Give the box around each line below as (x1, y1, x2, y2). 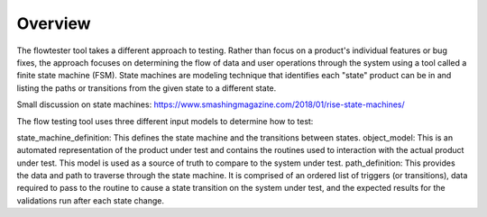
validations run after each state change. (16, 194, 164, 206)
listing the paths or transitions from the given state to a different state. (16, 82, 277, 94)
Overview (16, 14, 91, 33)
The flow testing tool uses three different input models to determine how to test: (16, 115, 314, 126)
